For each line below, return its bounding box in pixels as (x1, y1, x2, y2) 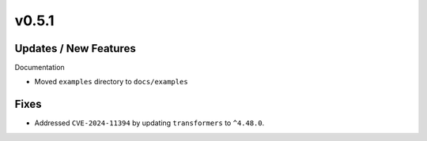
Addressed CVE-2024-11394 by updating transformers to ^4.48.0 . (34, 118, 265, 128)
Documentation (14, 63, 65, 72)
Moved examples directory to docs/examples (34, 77, 189, 87)
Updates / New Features (14, 42, 136, 55)
